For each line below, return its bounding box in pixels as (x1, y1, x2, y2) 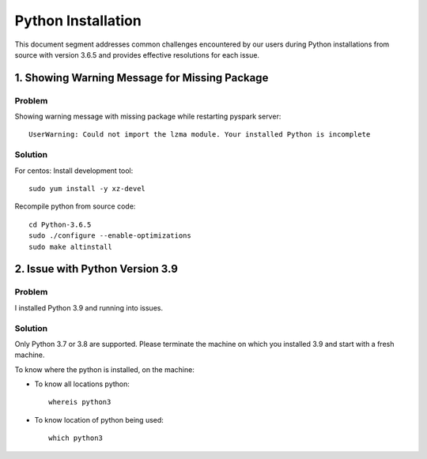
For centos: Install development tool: (14, 166, 134, 175)
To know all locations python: (34, 379, 130, 389)
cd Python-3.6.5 (28, 220, 92, 229)
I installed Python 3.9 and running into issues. (14, 303, 164, 312)
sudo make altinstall (28, 242, 112, 251)
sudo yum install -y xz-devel (28, 184, 146, 194)
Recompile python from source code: (14, 201, 136, 211)
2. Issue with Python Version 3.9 (14, 262, 178, 276)
